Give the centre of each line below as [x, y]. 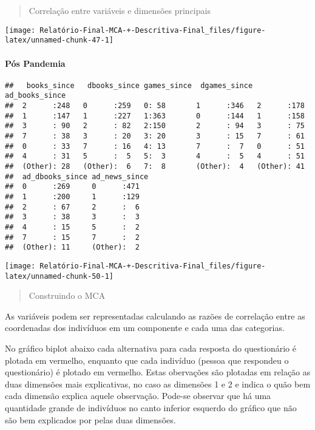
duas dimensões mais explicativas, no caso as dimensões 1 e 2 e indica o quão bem [158, 384]
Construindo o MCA [67, 295]
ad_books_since [36, 96]
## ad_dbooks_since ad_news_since [77, 176]
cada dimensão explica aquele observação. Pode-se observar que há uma [138, 396]
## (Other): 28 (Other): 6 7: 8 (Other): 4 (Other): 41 [155, 166]
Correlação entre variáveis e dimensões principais [120, 10]
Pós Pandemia [35, 63]
